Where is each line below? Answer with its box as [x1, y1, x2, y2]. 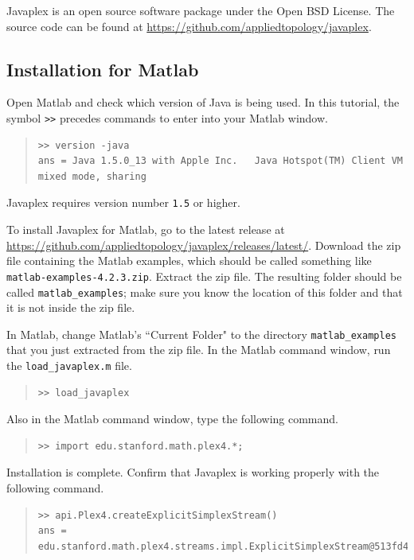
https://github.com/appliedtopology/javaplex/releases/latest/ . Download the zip [6, 236, 401, 253]
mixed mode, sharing [37, 170, 146, 182]
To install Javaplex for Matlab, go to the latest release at [6, 221, 285, 238]
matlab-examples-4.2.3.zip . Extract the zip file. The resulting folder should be [6, 267, 402, 284]
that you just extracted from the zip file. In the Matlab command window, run [6, 341, 391, 358]
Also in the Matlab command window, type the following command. [6, 410, 338, 427]
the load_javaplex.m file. [6, 357, 132, 374]
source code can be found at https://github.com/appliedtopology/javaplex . [6, 17, 372, 34]
